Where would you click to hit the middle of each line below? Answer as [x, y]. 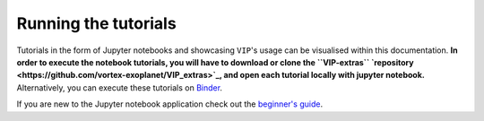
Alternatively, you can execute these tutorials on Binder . [120, 87]
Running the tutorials [96, 23]
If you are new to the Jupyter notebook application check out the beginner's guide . [169, 104]
